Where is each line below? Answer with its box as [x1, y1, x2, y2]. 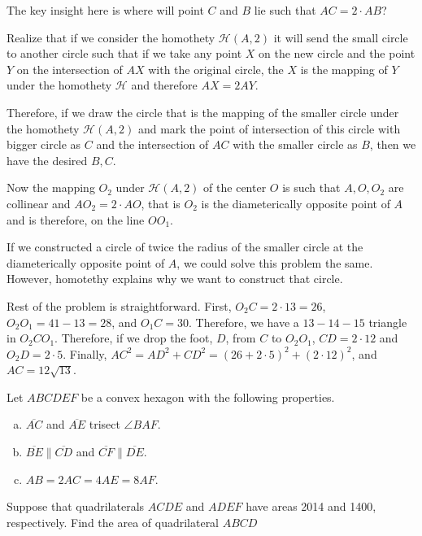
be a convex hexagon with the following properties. [80, 388, 335, 405]
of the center [203, 179, 267, 196]
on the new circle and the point [259, 45, 415, 62]
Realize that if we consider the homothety [7, 28, 215, 46]
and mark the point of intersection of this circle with [137, 120, 401, 137]
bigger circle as [7, 136, 81, 153]
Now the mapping [7, 179, 95, 196]
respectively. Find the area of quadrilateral [7, 513, 220, 530]
